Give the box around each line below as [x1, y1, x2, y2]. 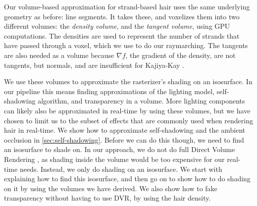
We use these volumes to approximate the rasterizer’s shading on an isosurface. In [4, 76, 253, 87]
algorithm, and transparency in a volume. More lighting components [38, 96, 245, 106]
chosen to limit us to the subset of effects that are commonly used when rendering [4, 115, 253, 125]
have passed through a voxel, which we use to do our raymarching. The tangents [4, 40, 248, 51]
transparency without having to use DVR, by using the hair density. [4, 193, 211, 203]
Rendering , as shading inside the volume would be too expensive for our [4, 154, 225, 164]
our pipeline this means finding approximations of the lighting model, [4, 86, 215, 96]
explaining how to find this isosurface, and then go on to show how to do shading [4, 173, 251, 184]
